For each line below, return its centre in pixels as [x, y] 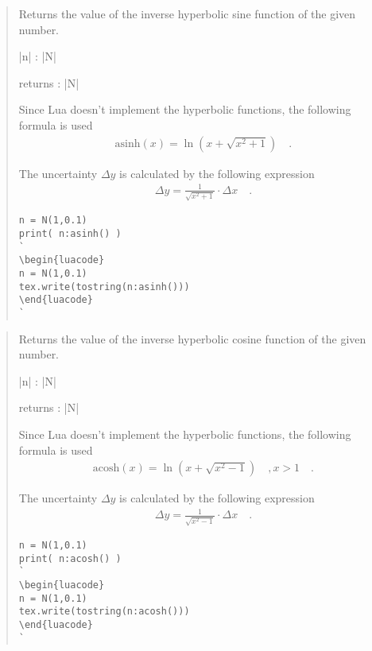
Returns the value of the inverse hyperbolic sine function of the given [187, 14]
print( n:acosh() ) [70, 558]
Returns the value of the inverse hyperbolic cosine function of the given [192, 338]
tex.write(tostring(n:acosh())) [104, 612]
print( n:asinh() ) [70, 234]
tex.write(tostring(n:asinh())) [104, 287]
